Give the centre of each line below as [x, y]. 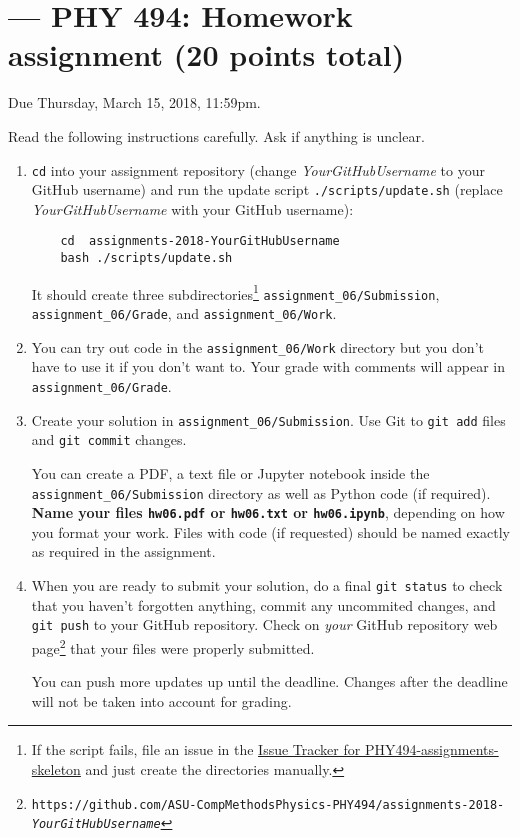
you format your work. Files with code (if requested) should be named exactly [270, 531]
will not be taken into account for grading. [161, 700]
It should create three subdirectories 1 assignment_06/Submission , [235, 292]
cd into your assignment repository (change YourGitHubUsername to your [258, 169]
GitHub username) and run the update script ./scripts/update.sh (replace [267, 189]
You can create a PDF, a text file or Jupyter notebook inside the [230, 472]
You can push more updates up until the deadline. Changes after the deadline [269, 681]
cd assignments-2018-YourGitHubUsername [200, 241]
